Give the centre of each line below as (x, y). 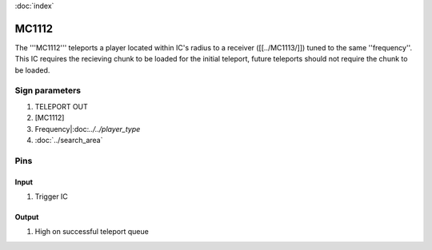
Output (27, 216)
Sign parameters (48, 90)
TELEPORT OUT (61, 106)
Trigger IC (51, 196)
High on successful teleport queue (92, 232)
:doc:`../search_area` (69, 140)
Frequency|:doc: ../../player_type (88, 129)
